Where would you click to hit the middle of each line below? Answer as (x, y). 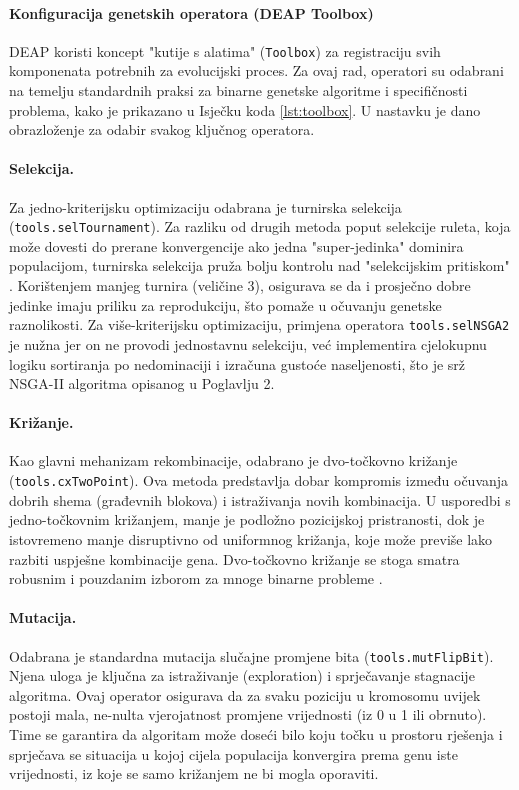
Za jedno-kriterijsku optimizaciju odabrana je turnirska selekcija (205, 206)
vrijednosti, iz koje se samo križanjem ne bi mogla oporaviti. (194, 773)
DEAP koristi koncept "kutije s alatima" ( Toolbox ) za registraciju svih (225, 50)
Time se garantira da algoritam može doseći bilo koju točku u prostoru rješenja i (256, 733)
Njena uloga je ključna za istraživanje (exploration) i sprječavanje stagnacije (242, 675)
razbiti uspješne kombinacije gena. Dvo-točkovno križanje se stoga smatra (234, 558)
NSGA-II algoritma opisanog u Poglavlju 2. (142, 383)
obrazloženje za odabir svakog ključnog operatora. (162, 129)
